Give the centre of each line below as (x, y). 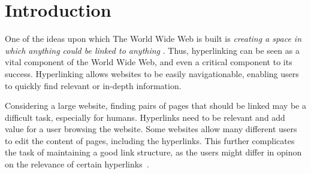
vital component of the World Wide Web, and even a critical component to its (149, 62)
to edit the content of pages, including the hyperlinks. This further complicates (150, 140)
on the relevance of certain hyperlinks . (77, 164)
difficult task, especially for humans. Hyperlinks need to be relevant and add (145, 117)
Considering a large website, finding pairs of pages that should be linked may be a (155, 106)
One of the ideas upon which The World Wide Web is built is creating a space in (153, 39)
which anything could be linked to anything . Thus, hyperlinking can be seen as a (152, 50)
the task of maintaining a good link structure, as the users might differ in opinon (153, 152)
